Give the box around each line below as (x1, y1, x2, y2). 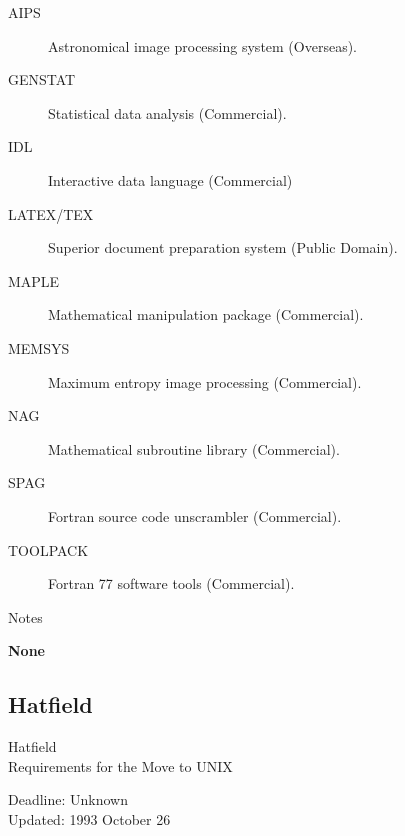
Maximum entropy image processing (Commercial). (48, 371, 362, 392)
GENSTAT (8, 69, 76, 90)
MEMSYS (8, 337, 70, 358)
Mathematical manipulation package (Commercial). (48, 304, 364, 325)
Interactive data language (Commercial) (48, 169, 293, 190)
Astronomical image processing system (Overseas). (48, 35, 357, 56)
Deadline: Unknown (8, 789, 128, 810)
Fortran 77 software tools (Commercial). (48, 573, 295, 594)
